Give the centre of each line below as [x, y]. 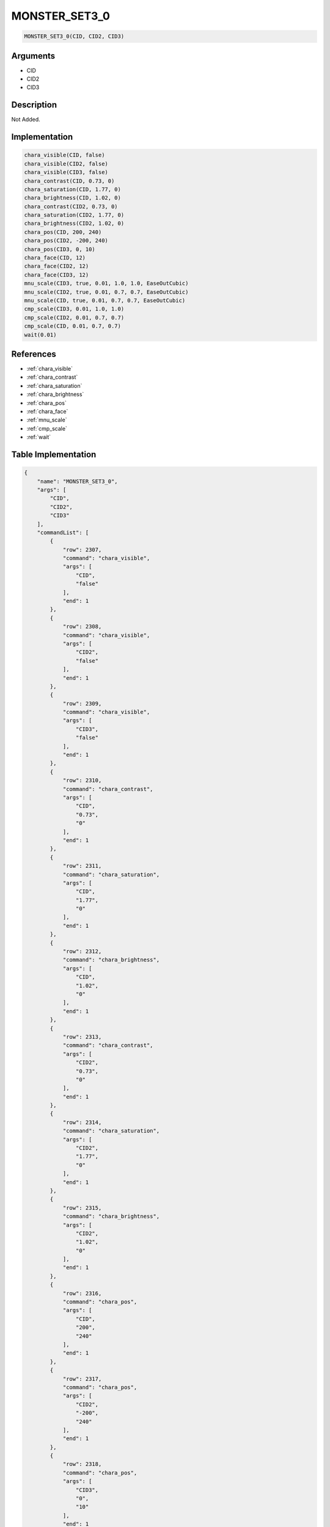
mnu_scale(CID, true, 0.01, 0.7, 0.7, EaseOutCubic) [105, 300]
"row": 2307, [82, 549]
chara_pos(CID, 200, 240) [63, 232]
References [34, 354]
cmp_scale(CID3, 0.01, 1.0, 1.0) [74, 309]
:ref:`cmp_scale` [47, 428]
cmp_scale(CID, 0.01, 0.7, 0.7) [73, 326]
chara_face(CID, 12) [55, 258]
